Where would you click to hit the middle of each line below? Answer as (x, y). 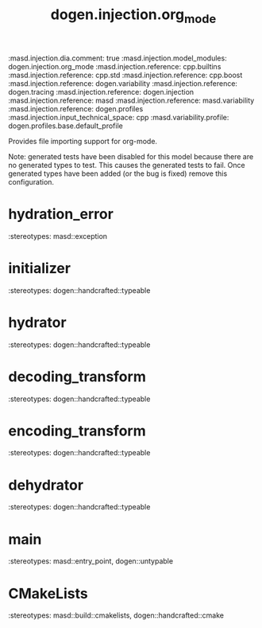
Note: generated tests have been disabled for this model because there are (131, 156)
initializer (40, 268)
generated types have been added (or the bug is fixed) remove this (118, 174)
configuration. (31, 181)
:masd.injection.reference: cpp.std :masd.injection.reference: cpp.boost (125, 75)
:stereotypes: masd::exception (58, 236)
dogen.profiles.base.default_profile (65, 126)
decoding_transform (77, 376)
